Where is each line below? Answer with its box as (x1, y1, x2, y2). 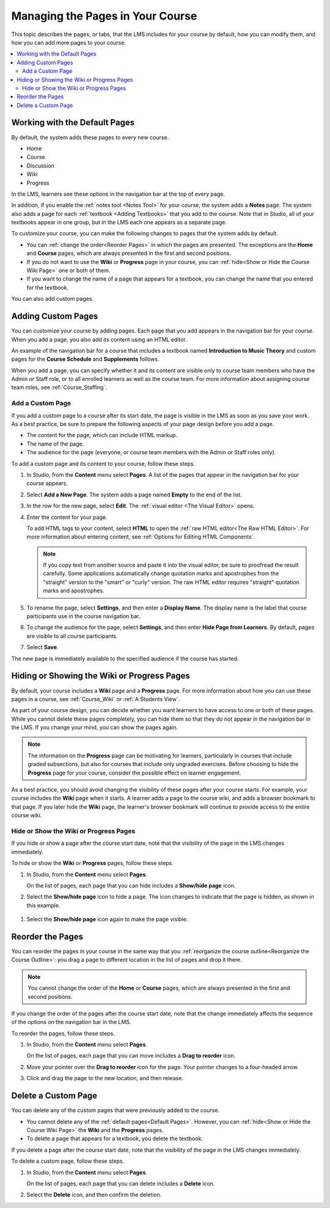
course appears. (26, 480, 68, 487)
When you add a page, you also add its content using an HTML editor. (11, 336, 188, 343)
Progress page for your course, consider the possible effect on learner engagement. (28, 769, 241, 776)
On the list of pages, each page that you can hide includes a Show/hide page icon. (26, 882, 236, 889)
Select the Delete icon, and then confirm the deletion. (26, 1191, 162, 1198)
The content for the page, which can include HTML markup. (26, 432, 177, 439)
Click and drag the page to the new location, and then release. (26, 1075, 183, 1082)
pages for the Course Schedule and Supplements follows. (11, 355, 159, 363)
